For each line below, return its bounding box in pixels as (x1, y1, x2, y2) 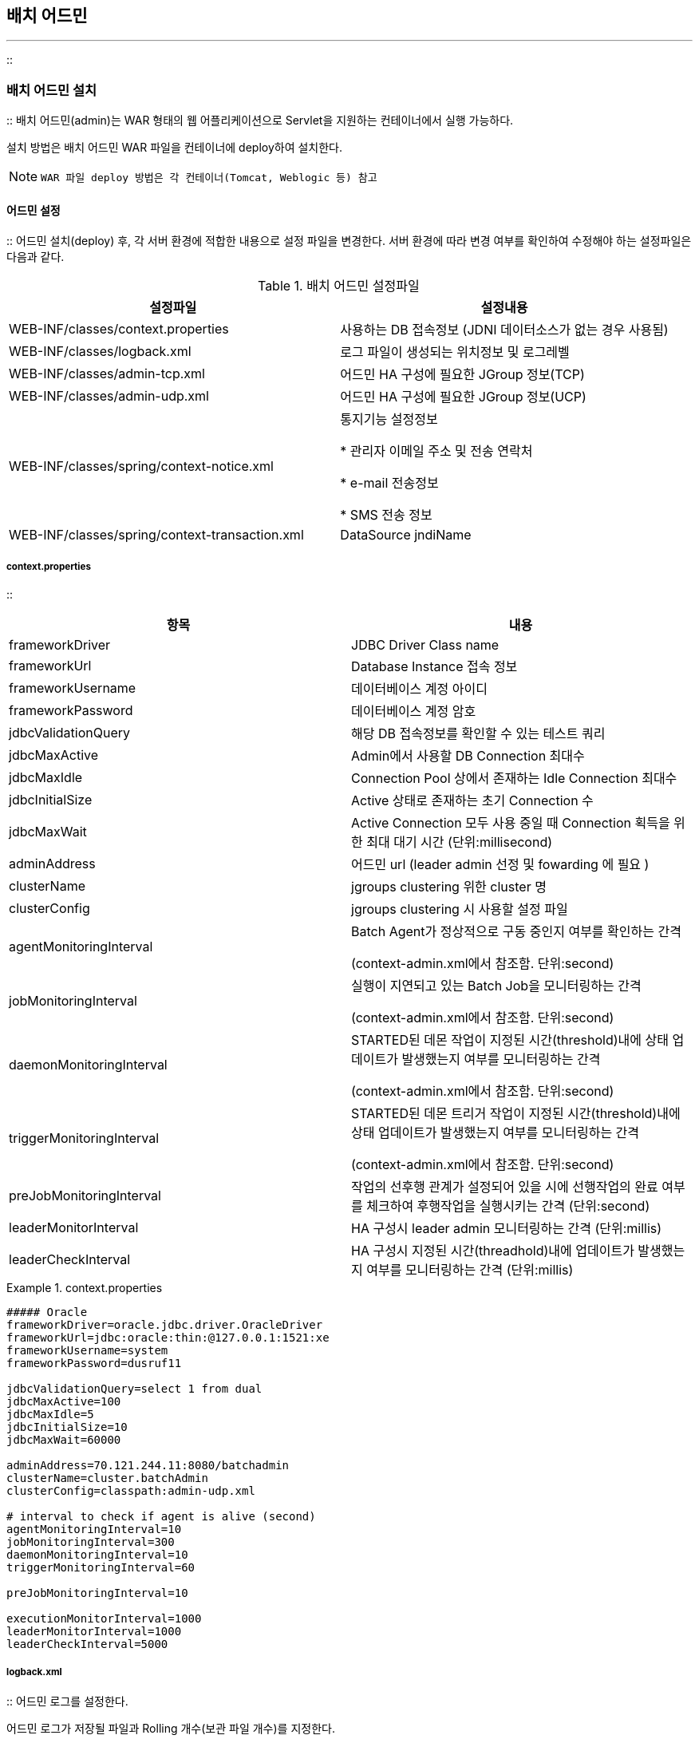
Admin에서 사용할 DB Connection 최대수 (351, 748, 585, 765)
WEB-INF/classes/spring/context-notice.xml (9, 458, 274, 475)
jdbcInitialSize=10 (6, 1421, 128, 1434)
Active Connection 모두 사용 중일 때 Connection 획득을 (351, 815, 670, 832)
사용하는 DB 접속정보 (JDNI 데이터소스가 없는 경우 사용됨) (340, 322, 669, 338)
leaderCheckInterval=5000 (6, 1638, 168, 1651)
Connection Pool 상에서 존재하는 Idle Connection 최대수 (351, 770, 677, 787)
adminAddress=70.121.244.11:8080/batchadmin (6, 1459, 290, 1472)
